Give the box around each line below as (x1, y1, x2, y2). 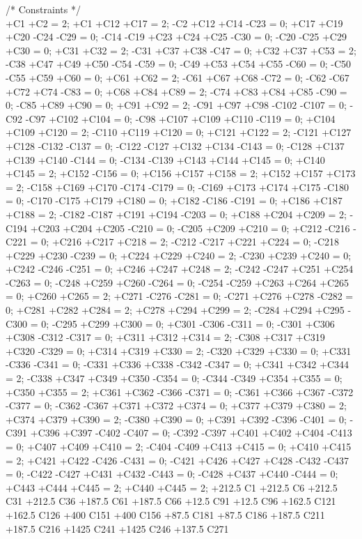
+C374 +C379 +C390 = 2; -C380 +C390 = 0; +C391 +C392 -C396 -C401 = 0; (6, 411, 347, 426)
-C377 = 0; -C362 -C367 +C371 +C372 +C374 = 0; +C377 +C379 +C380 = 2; (6, 398, 347, 413)
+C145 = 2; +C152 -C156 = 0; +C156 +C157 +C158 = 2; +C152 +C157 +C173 (6, 166, 356, 181)
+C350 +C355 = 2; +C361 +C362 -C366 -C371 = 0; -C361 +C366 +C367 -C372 (6, 384, 354, 399)
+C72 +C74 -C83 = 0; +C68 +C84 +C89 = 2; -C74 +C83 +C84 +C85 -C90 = (6, 84, 347, 98)
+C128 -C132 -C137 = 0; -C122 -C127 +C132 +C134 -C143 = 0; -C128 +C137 (6, 138, 345, 153)
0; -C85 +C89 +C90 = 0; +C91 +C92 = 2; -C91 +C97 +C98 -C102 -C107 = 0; (6, 98, 347, 112)
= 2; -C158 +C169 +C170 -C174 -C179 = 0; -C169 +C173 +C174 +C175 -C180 (6, 179, 349, 194)
